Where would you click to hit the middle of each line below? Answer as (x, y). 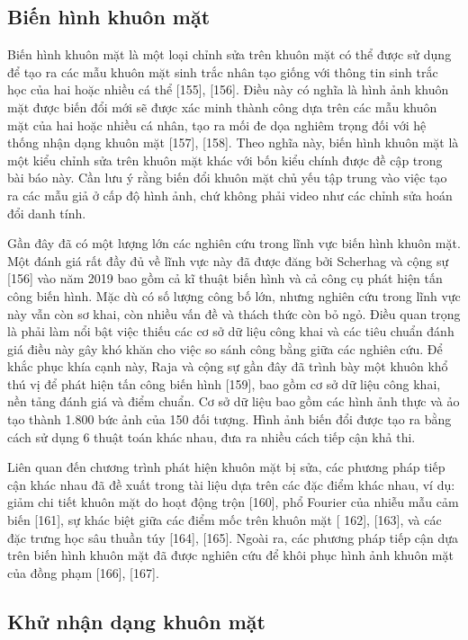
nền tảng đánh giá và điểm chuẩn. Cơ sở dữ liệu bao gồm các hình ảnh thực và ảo (234, 401)
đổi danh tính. (47, 213)
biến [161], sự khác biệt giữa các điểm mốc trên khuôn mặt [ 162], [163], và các (225, 520)
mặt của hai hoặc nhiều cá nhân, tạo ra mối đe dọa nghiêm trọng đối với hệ (217, 124)
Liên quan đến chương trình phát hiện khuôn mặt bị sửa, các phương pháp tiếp (226, 467)
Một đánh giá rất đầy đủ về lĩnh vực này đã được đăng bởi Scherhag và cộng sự (228, 260)
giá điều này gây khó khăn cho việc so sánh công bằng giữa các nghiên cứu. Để (225, 348)
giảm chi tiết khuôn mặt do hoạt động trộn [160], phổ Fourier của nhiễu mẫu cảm (233, 502)
